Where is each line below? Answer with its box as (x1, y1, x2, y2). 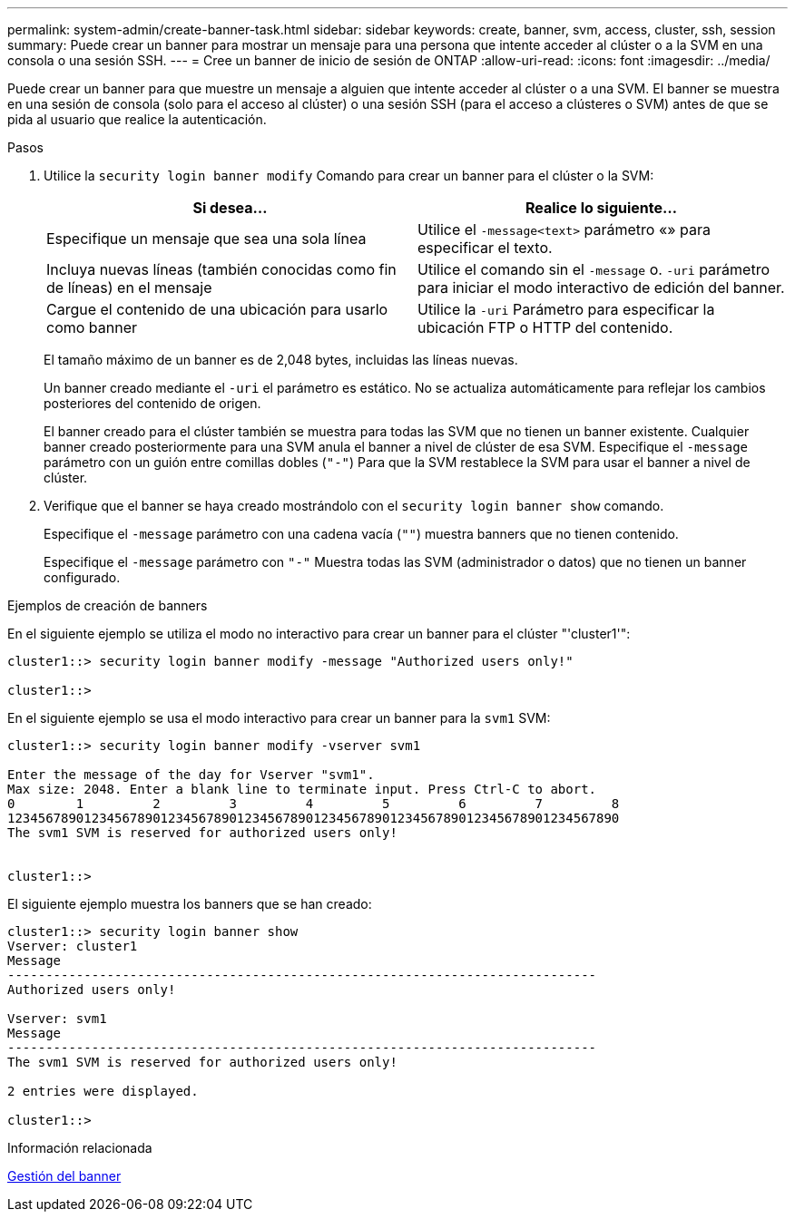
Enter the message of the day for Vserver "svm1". (7, 767, 375, 782)
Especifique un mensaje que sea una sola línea (46, 229, 367, 248)
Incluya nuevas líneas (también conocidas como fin (46, 260, 397, 278)
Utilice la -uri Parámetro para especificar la (417, 300, 715, 318)
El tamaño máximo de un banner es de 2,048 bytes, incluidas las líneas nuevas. (44, 352, 518, 367)
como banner (46, 318, 138, 336)
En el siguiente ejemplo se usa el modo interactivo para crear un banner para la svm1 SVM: (7, 710, 551, 726)
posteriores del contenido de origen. (44, 395, 261, 411)
